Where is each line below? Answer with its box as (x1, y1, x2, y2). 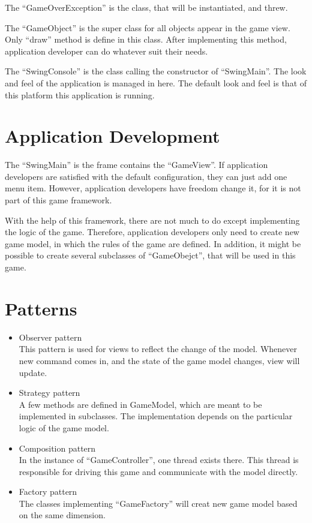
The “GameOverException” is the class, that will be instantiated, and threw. (5, 1, 288, 13)
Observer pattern (19, 330, 82, 343)
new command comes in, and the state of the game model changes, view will (19, 354, 300, 366)
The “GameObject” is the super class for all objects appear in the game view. (5, 21, 290, 34)
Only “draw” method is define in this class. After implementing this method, (5, 33, 287, 46)
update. (19, 366, 47, 378)
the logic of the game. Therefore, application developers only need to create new (5, 226, 299, 238)
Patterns (5, 296, 77, 320)
